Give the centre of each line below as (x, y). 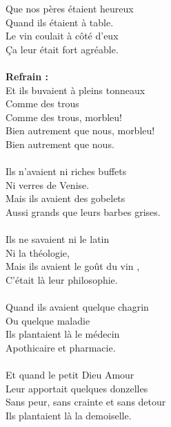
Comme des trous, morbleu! (64, 117)
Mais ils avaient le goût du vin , (73, 266)
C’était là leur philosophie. (62, 279)
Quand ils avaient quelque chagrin (77, 307)
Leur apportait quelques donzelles (77, 388)
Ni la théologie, (38, 252)
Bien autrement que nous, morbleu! (80, 130)
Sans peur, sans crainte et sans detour (86, 402)
